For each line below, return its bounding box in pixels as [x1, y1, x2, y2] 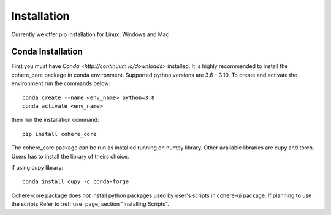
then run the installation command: [11, 116, 99, 124]
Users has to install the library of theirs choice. [11, 153, 129, 160]
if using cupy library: [11, 164, 64, 171]
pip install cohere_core [22, 130, 97, 137]
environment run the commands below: [11, 80, 110, 87]
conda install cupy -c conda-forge [22, 178, 129, 185]
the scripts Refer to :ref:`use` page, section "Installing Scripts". [11, 200, 170, 208]
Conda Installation [11, 47, 83, 57]
